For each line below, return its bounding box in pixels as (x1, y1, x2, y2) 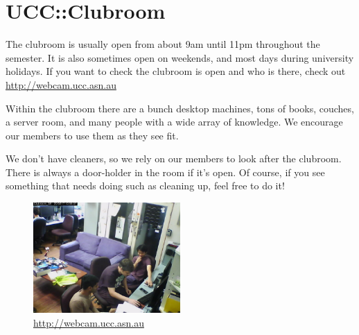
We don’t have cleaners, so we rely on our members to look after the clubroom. (6, 151, 342, 166)
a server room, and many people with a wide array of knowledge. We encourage (6, 114, 343, 129)
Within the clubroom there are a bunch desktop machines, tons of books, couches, (6, 101, 354, 115)
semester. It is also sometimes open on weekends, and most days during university (6, 50, 354, 65)
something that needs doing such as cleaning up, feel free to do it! (6, 178, 285, 193)
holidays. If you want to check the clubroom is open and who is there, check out (6, 64, 346, 78)
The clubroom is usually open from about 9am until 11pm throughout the (6, 37, 320, 51)
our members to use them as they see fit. (6, 128, 179, 142)
